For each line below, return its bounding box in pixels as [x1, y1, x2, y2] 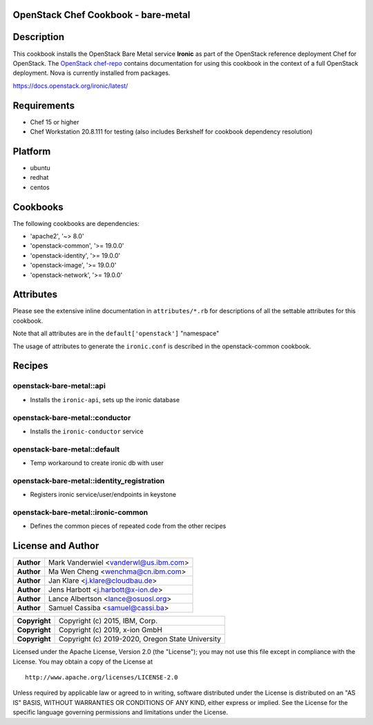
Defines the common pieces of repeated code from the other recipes [30, 522, 227, 530]
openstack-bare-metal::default [12, 444, 120, 454]
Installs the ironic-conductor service [30, 427, 144, 435]
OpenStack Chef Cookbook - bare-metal [12, 9, 191, 21]
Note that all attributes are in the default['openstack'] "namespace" [12, 329, 220, 338]
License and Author [12, 540, 99, 552]
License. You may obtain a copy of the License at [12, 657, 153, 666]
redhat [30, 173, 49, 182]
